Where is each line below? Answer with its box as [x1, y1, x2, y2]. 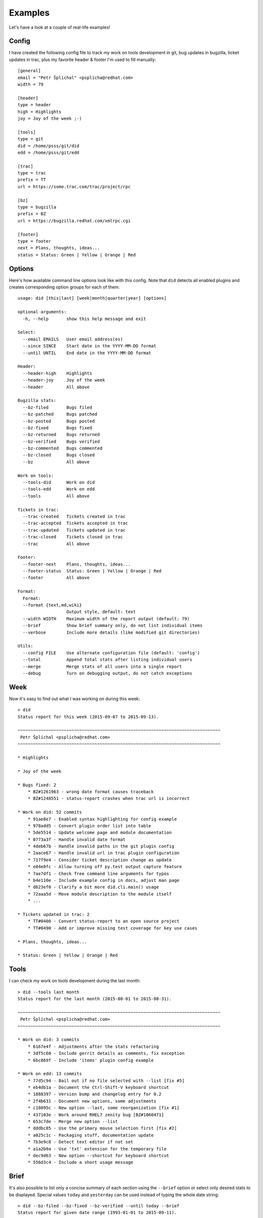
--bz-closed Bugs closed [22, 452, 95, 458]
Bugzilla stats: [18, 398, 56, 403]
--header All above [22, 384, 90, 390]
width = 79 [18, 82, 44, 87]
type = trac [18, 171, 46, 176]
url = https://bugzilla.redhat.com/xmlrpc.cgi [18, 218, 131, 224]
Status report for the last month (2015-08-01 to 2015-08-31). [18, 996, 172, 1001]
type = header [18, 102, 51, 108]
